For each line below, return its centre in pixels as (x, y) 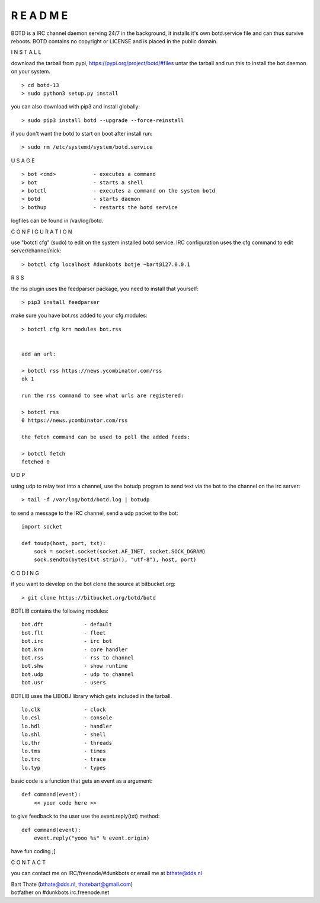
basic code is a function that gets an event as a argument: (82, 781)
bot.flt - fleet (64, 633)
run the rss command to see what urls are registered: (103, 395)
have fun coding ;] (33, 851)
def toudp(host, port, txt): (64, 543)
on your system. (31, 72)
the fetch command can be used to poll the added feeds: (106, 437)
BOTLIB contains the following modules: (60, 611)
